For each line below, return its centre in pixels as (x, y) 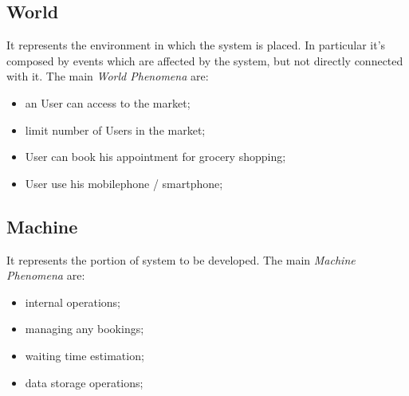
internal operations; (73, 302)
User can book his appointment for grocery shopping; (155, 157)
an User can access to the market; (108, 102)
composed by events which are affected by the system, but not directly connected (205, 60)
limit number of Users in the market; (115, 129)
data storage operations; (84, 382)
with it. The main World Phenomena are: (108, 76)
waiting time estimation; (85, 355)
